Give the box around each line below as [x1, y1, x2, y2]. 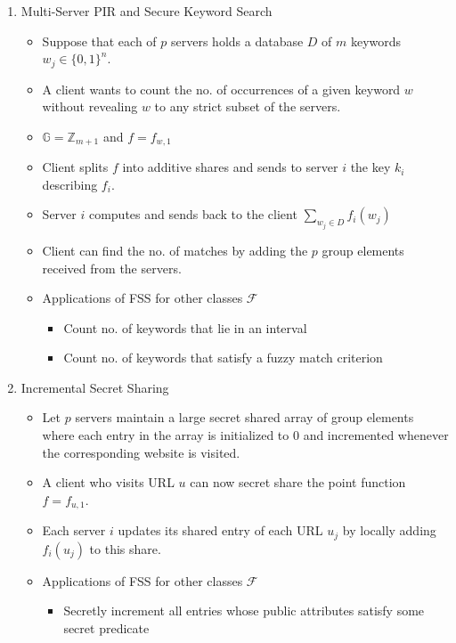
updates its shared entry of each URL [118, 521, 323, 540]
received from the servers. [42, 258, 182, 277]
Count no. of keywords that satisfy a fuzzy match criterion [63, 348, 383, 367]
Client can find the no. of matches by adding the [42, 240, 308, 259]
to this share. [89, 539, 161, 558]
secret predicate [63, 618, 150, 637]
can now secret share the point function [190, 473, 406, 492]
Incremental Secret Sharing [20, 378, 169, 396]
